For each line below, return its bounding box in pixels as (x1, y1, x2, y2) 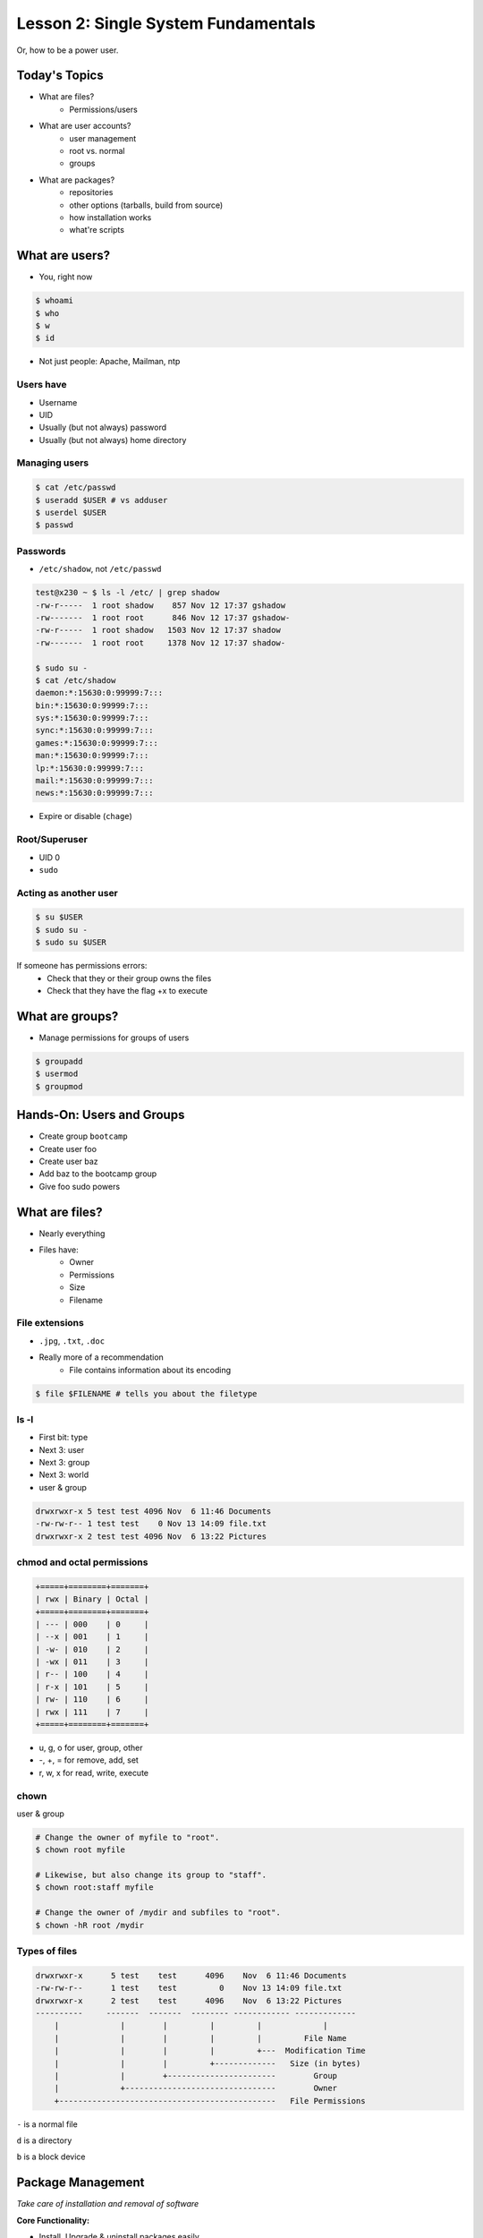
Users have (16, 379, 67, 391)
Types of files (16, 1945, 78, 1957)
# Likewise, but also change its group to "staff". (35, 1870, 267, 1880)
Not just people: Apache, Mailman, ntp (38, 356, 181, 367)
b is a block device (16, 2151, 86, 2162)
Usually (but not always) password (38, 422, 167, 433)
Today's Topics (16, 68, 104, 83)
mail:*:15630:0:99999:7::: (35, 775, 154, 786)
